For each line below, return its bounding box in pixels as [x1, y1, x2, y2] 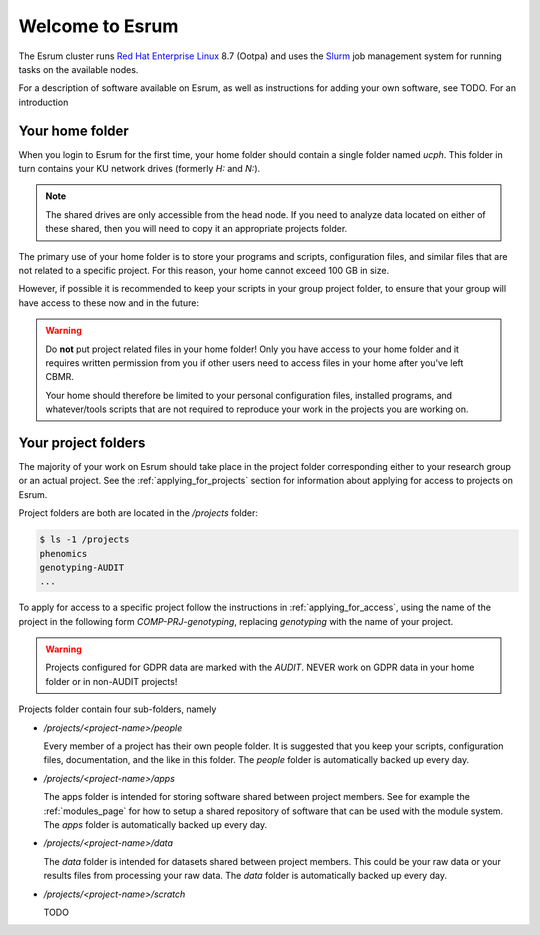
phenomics [39, 548, 88, 559]
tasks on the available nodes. [18, 63, 139, 75]
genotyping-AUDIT [39, 561, 125, 573]
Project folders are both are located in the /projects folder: [18, 507, 259, 519]
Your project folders [18, 434, 146, 451]
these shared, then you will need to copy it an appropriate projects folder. [45, 223, 348, 235]
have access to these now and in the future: [18, 296, 200, 309]
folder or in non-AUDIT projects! [45, 675, 178, 687]
